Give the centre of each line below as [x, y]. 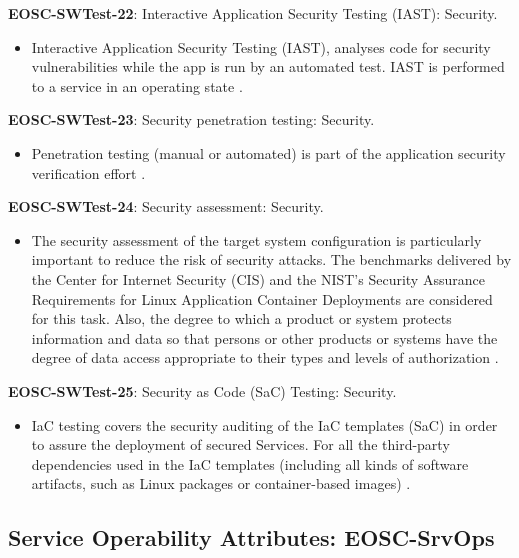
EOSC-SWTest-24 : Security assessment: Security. [166, 206]
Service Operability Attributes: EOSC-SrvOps [251, 537]
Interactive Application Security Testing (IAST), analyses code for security [261, 46]
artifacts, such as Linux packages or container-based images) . [221, 483]
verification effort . [88, 172]
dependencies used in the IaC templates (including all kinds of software [250, 463]
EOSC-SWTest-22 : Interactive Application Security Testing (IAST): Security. [253, 13]
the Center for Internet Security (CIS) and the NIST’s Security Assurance [258, 278]
